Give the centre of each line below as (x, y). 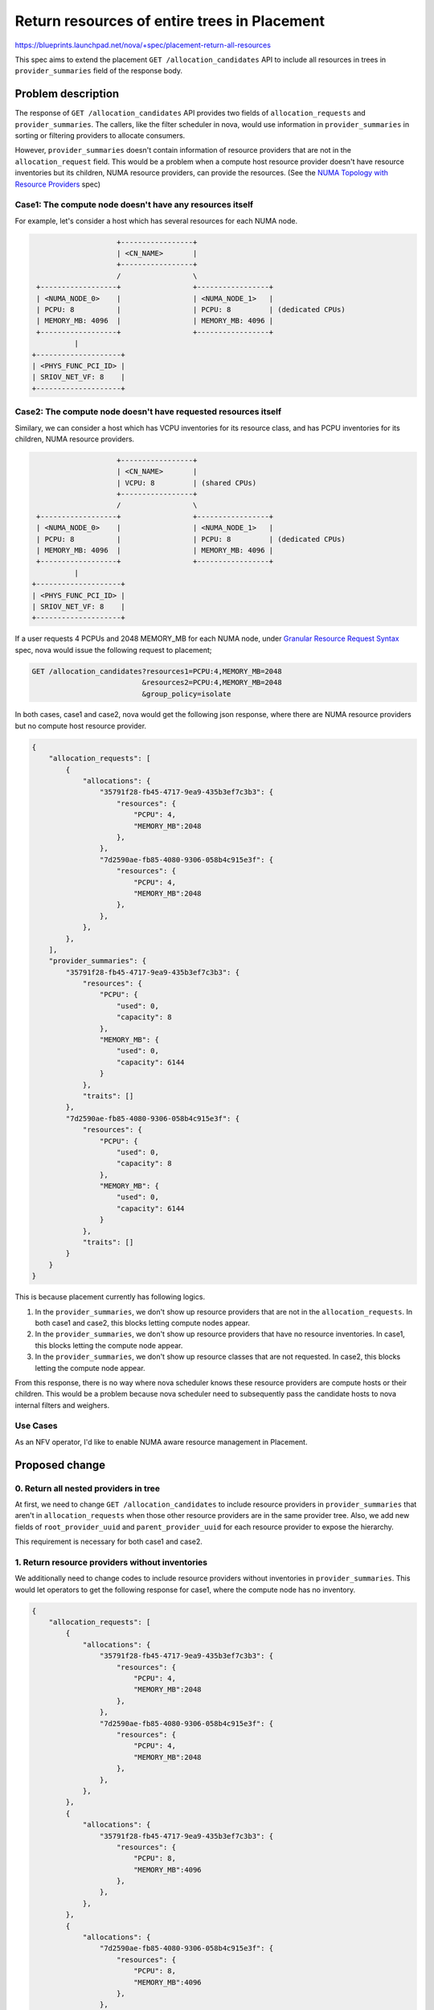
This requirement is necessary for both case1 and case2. (108, 1542)
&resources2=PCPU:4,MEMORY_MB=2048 (212, 683)
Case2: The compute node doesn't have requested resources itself (148, 412)
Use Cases (36, 1425)
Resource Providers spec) (57, 184)
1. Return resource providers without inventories (111, 1562)
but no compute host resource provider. (81, 726)
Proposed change (60, 1464)
